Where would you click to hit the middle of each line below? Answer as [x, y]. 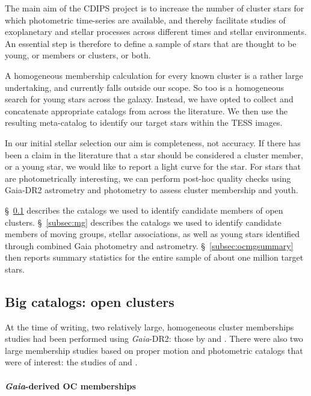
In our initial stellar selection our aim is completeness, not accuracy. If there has [153, 142]
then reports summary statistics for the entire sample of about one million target [154, 257]
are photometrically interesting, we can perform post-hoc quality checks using [148, 178]
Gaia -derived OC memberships [70, 385]
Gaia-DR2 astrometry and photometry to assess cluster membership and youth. [152, 190]
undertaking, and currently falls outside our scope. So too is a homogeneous [145, 87]
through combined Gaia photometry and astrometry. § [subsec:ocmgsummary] [149, 245]
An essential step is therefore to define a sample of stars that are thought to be [151, 43]
